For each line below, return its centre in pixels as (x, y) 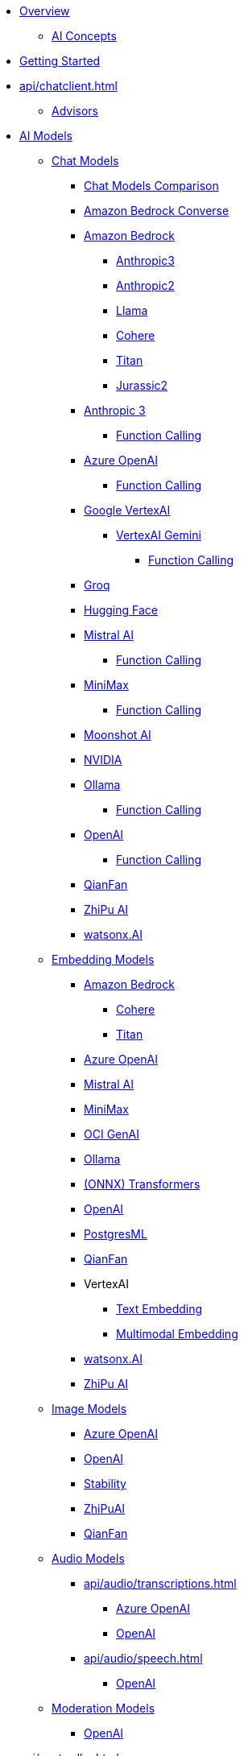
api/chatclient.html (68, 86)
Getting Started (60, 61)
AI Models (46, 136)
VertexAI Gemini (159, 535)
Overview (45, 11)
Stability (105, 1483)
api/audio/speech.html (143, 1658)
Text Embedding (159, 1309)
